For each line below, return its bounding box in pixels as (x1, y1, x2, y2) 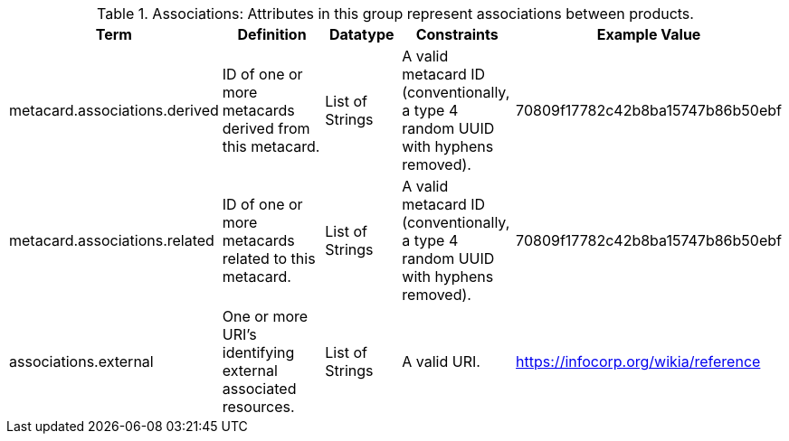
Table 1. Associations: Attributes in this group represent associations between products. (97, 5, 694, 23)
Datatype (329, 25, 394, 43)
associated (222, 380, 297, 398)
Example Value (596, 25, 701, 43)
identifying (222, 343, 295, 361)
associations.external (9, 352, 154, 371)
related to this (222, 249, 316, 267)
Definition (237, 25, 307, 43)
